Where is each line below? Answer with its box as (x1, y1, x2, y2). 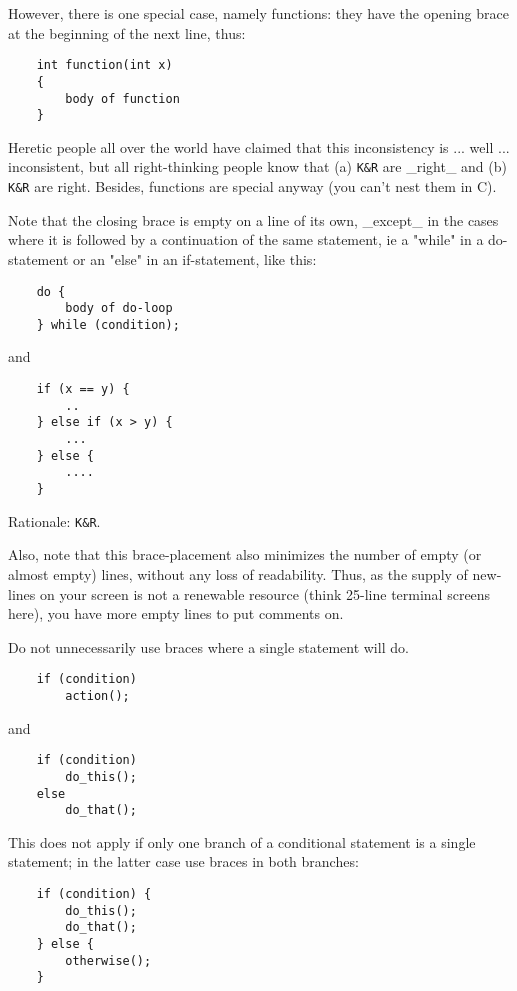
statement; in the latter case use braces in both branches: (8, 851, 359, 872)
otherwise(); (65, 953, 152, 968)
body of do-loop (65, 301, 173, 316)
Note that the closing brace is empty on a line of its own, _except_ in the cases (8, 209, 499, 230)
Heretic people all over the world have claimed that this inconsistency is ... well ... (8, 136, 510, 157)
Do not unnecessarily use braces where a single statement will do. (8, 636, 409, 657)
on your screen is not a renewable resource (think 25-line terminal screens (39, 583, 491, 604)
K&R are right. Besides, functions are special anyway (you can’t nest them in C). (8, 176, 497, 197)
